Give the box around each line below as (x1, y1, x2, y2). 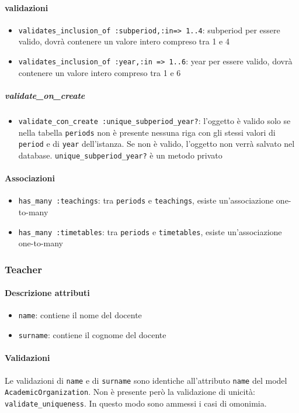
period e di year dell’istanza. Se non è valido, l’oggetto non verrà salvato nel (18, 137, 295, 150)
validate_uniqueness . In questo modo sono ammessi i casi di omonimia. (5, 397, 267, 409)
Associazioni (5, 172, 55, 184)
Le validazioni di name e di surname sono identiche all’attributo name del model (5, 374, 287, 386)
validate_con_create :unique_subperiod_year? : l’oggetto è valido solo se (18, 114, 291, 126)
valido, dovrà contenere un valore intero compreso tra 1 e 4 (18, 35, 230, 47)
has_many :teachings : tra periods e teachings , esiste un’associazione (18, 194, 274, 206)
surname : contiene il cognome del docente (18, 329, 166, 341)
